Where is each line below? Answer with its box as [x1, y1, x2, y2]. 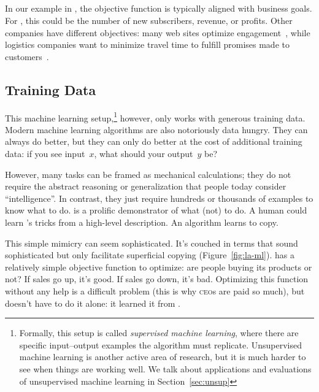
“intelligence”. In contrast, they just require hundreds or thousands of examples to [5, 191, 313, 204]
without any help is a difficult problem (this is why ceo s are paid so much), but [5, 284, 305, 297]
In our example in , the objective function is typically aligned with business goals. [5, 2, 312, 15]
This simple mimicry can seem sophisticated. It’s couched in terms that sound [5, 236, 298, 249]
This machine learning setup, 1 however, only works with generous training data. [5, 109, 306, 124]
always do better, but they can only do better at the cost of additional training [5, 135, 302, 148]
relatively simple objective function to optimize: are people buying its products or [5, 260, 312, 273]
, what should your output [94, 147, 193, 159]
